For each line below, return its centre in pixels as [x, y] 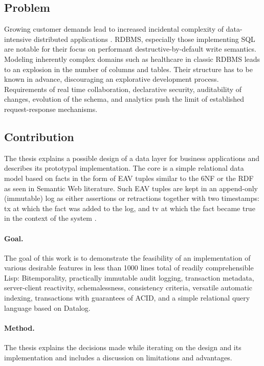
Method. [19, 327]
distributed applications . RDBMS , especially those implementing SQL [145, 39]
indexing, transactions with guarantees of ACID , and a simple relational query [127, 298]
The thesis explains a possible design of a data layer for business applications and [132, 158]
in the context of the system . [50, 218]
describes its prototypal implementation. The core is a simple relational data [124, 168]
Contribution [39, 136]
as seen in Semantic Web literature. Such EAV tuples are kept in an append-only [131, 188]
